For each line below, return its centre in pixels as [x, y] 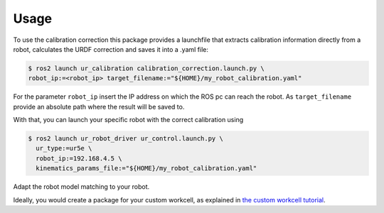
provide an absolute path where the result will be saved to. [99, 106]
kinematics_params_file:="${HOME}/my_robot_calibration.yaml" [146, 168]
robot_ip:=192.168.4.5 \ [79, 158]
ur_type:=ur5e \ [64, 148]
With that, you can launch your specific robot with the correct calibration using [128, 120]
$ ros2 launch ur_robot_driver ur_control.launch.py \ [126, 139]
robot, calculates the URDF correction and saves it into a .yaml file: [111, 49]
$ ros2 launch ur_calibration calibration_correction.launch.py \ [146, 68]
